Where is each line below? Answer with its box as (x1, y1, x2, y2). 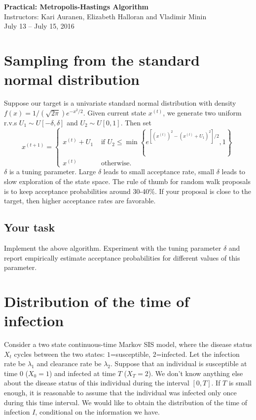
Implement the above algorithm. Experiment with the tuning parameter (4, 242, 221, 253)
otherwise (101, 160, 130, 167)
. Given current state (83, 107, 146, 117)
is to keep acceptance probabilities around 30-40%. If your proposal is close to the (4, 186, 252, 196)
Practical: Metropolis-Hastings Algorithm (4, 1, 148, 11)
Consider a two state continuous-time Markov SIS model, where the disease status (4, 339, 252, 349)
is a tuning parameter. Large (9, 166, 96, 177)
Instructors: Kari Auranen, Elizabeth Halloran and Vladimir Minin (4, 11, 207, 21)
